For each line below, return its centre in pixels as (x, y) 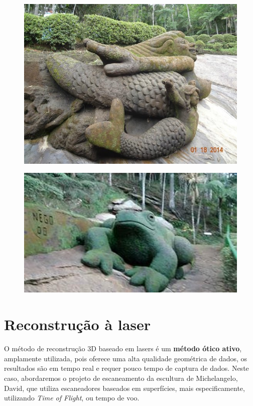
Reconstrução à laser (78, 324)
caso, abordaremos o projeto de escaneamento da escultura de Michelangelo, (121, 378)
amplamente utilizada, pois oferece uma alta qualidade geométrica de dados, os (126, 358)
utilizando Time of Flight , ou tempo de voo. (72, 398)
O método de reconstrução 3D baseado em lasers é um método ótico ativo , (123, 348)
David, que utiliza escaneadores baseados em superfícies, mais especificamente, (124, 388)
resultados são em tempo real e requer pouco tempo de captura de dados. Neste (126, 368)
